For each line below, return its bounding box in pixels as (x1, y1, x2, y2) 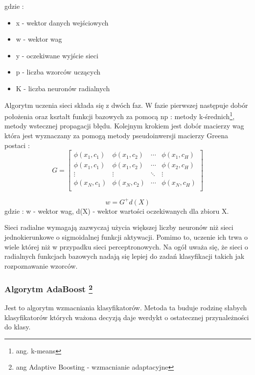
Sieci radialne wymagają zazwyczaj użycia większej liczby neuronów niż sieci (4, 222, 233, 232)
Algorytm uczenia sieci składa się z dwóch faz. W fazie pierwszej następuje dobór (4, 100, 248, 110)
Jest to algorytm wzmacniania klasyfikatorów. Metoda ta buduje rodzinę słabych (4, 302, 247, 313)
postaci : (4, 140, 30, 150)
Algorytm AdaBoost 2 (4, 282, 93, 295)
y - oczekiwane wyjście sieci (16, 50, 98, 60)
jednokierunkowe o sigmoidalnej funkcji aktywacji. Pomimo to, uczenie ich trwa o (4, 232, 248, 242)
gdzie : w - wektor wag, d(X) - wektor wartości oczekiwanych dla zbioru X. (4, 205, 229, 216)
